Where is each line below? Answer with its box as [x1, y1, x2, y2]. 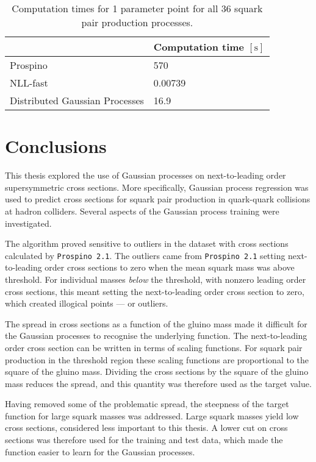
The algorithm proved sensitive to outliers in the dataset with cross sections [5, 237, 289, 250]
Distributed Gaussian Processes [10, 93, 144, 107]
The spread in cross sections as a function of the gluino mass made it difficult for [5, 317, 307, 330]
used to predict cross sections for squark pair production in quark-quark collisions [5, 193, 311, 205]
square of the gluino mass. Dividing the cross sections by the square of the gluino [5, 365, 309, 378]
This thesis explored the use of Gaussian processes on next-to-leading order [5, 169, 286, 182]
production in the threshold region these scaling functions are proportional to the [5, 353, 309, 366]
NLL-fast [10, 76, 48, 90]
